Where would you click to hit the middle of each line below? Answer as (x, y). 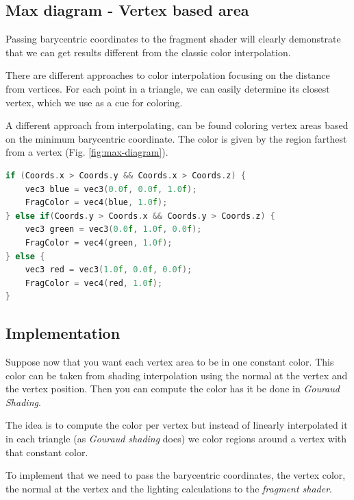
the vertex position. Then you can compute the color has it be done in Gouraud (173, 389)
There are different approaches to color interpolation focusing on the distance (168, 75)
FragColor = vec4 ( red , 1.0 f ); (94, 283)
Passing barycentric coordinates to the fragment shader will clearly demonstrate (173, 39)
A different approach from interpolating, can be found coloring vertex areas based (177, 125)
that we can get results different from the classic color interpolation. (148, 52)
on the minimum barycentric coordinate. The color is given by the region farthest (176, 138)
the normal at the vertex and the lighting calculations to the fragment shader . (169, 488)
